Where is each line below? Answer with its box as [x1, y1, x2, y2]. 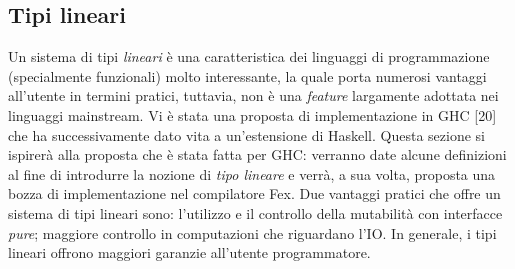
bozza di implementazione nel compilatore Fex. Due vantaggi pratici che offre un [8, 183, 501, 204]
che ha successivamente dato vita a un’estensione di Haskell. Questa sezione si [8, 124, 485, 145]
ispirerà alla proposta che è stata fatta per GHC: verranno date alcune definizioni [8, 144, 507, 165]
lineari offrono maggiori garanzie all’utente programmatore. [8, 242, 371, 263]
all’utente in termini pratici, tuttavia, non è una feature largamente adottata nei [8, 85, 499, 106]
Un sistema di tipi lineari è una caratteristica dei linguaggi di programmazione [8, 46, 490, 67]
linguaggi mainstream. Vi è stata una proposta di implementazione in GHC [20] [8, 104, 497, 125]
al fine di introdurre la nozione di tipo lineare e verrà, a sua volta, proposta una [8, 163, 496, 184]
